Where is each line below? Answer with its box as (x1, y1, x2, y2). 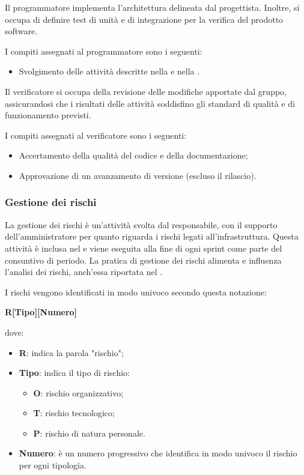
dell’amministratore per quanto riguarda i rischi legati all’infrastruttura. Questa (5, 230, 299, 243)
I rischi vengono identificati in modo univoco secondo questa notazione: (5, 285, 267, 298)
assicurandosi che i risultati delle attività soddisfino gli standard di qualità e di (5, 97, 295, 109)
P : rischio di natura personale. (33, 426, 145, 439)
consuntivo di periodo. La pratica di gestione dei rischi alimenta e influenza (5, 253, 282, 266)
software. (5, 25, 38, 37)
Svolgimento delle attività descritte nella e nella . (19, 65, 200, 77)
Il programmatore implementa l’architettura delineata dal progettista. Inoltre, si (5, 1, 300, 13)
